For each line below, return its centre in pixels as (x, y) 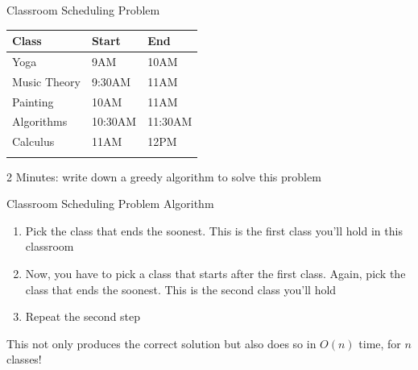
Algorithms (40, 121)
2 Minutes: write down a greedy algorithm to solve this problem (164, 176)
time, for (380, 343)
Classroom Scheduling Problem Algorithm (110, 204)
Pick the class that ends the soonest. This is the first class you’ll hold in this (214, 230)
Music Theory (46, 81)
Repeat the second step (83, 316)
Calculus (33, 141)
